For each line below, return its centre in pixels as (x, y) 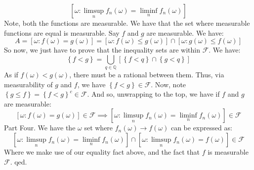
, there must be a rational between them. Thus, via (147, 75)
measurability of (28, 84)
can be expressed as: (201, 128)
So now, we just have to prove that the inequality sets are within (102, 50)
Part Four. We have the (40, 128)
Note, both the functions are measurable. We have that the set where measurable (127, 23)
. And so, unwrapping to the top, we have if (153, 94)
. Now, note (169, 84)
